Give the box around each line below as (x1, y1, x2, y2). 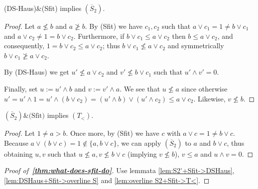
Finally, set (4, 83, 38, 94)
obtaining (4, 148, 33, 159)
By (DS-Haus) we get (4, 67, 69, 77)
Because (4, 137, 28, 148)
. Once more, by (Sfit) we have (66, 128, 159, 138)
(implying (127, 148, 157, 159)
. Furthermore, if (73, 30, 125, 41)
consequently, (4, 40, 44, 51)
